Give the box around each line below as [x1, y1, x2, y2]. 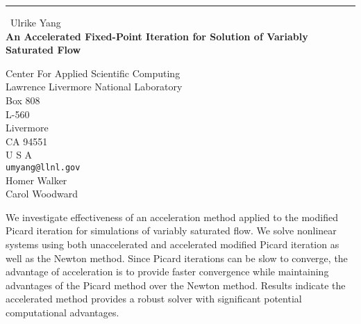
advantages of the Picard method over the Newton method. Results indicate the [6, 277, 346, 292]
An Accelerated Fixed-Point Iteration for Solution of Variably [6, 29, 308, 43]
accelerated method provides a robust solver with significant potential [6, 291, 302, 306]
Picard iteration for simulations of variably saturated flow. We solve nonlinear [6, 223, 337, 238]
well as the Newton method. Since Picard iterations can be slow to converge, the [6, 250, 348, 265]
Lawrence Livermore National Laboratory [6, 79, 183, 94]
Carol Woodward [6, 186, 78, 201]
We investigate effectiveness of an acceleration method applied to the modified [6, 209, 338, 224]
